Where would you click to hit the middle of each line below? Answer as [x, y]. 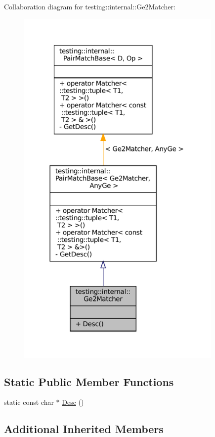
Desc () [73, 402]
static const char [29, 402]
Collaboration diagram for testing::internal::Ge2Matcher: [90, 6]
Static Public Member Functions [89, 381]
